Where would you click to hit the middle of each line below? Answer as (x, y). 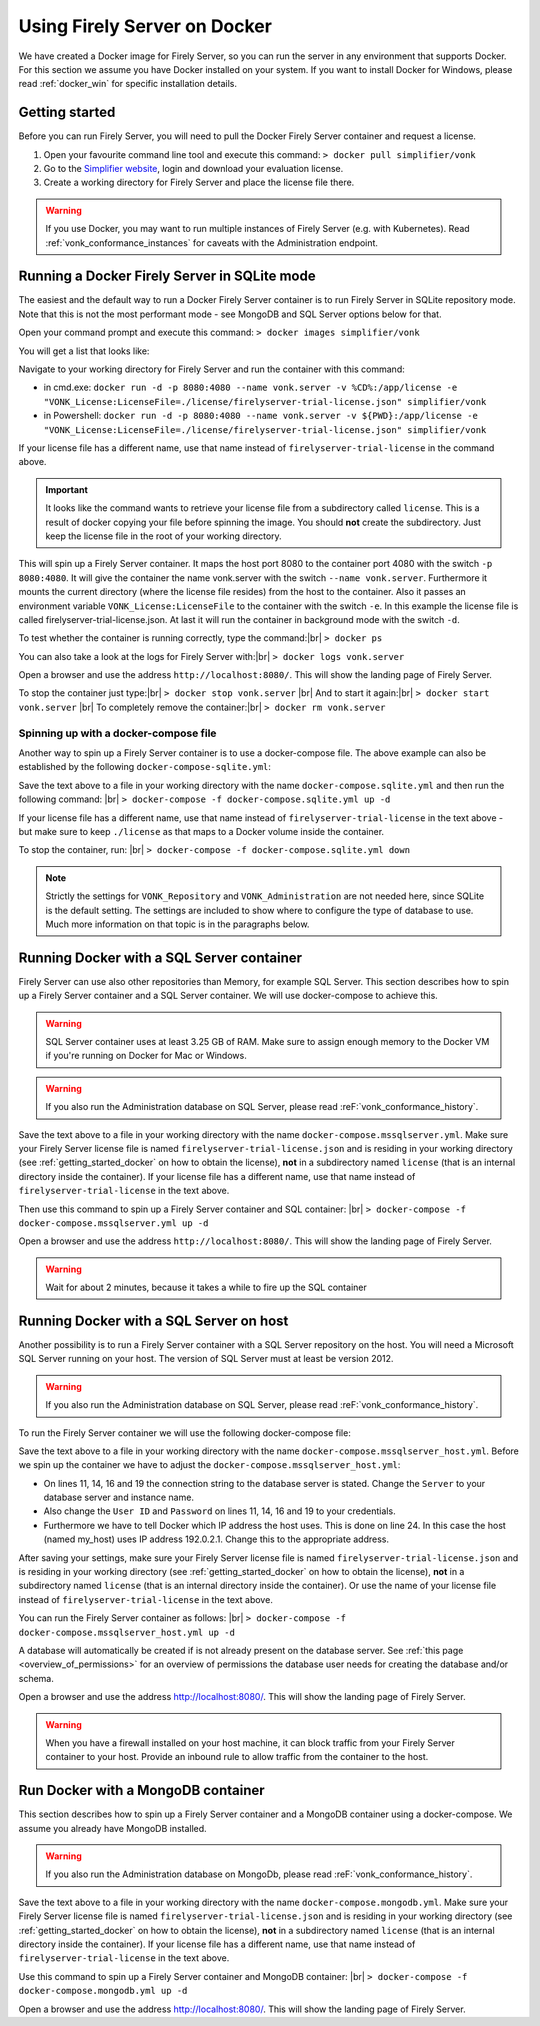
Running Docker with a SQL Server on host (153, 1320)
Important (67, 489)
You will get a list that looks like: (84, 351)
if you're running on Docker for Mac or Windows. (146, 1056)
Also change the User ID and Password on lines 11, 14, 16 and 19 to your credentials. (219, 1511)
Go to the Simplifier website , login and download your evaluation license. (193, 169)
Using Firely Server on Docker (145, 26)
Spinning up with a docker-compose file (117, 733)
